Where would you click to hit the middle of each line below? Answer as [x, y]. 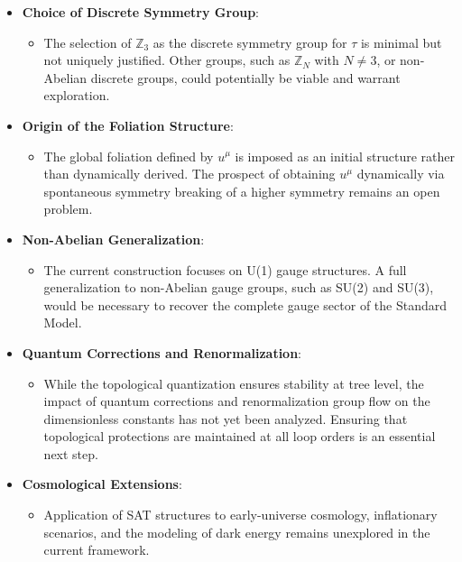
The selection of [88, 42]
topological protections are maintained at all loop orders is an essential [240, 436]
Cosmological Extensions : [102, 484]
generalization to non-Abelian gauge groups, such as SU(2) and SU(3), [239, 287]
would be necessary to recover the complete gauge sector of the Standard [245, 304]
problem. [68, 209]
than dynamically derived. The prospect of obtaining [189, 174]
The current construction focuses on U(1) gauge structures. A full [225, 269]
